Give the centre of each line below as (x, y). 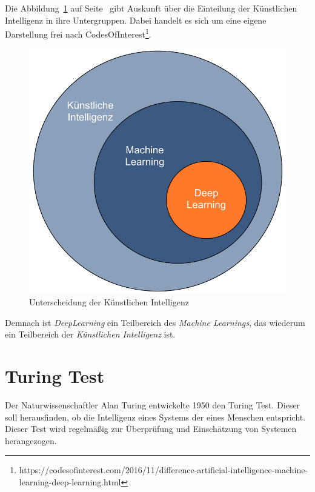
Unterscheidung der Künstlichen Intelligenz (109, 302)
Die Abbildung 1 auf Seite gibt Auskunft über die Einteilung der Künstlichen (151, 8)
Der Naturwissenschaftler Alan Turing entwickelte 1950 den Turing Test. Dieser (153, 404)
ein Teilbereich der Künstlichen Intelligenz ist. (90, 334)
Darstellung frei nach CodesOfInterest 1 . (78, 33)
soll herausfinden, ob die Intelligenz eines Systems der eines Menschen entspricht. (155, 417)
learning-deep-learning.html (70, 481)
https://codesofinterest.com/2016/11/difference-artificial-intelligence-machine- (164, 470)
